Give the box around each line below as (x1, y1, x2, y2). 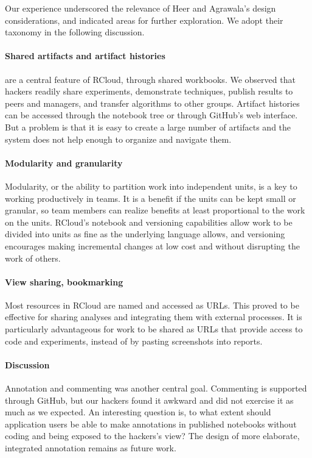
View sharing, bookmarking (5, 275, 123, 288)
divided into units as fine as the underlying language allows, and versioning (5, 227, 285, 240)
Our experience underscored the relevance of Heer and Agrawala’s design (5, 2, 276, 14)
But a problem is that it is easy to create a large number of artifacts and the (5, 120, 291, 133)
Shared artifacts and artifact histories (5, 49, 165, 62)
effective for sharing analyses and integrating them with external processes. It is (5, 310, 302, 323)
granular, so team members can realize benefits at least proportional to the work (5, 204, 305, 216)
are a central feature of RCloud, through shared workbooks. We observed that (5, 73, 296, 85)
